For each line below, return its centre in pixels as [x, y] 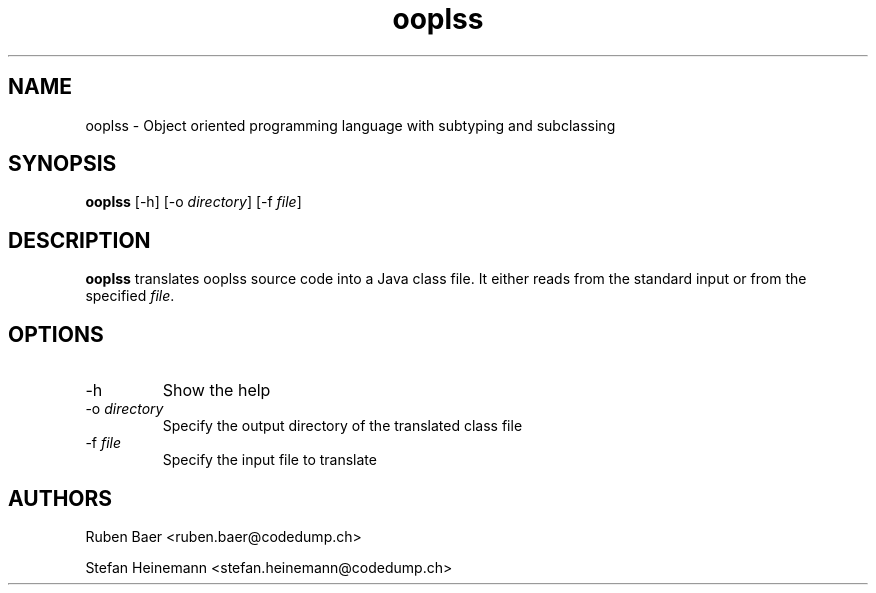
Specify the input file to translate [269, 460]
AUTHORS [60, 498]
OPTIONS [56, 334]
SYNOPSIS [62, 164]
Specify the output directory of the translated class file [342, 426]
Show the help [216, 390]
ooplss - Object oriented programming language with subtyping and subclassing [350, 125]
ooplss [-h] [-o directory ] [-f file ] [193, 202]
